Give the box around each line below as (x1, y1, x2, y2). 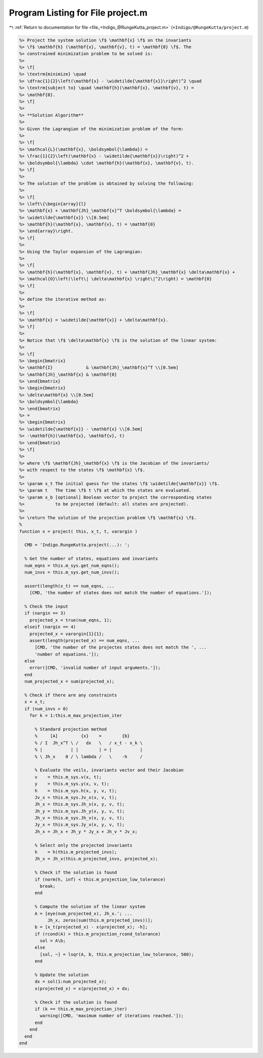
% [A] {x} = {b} (35, 733, 130, 739)
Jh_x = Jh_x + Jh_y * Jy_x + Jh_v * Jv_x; (35, 829, 138, 834)
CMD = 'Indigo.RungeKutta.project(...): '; (24, 542, 130, 548)
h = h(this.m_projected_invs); (35, 849, 117, 855)
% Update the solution (35, 972, 89, 978)
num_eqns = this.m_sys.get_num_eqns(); (24, 563, 120, 568)
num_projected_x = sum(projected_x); (24, 679, 114, 685)
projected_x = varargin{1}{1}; (29, 631, 104, 636)
